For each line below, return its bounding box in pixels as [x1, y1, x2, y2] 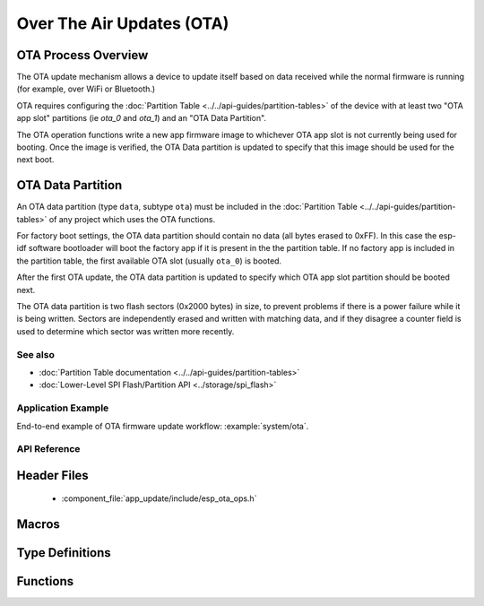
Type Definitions [16, 545, 111, 560]
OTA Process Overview [16, 48, 149, 63]
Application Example [16, 402, 109, 414]
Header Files [16, 467, 89, 483]
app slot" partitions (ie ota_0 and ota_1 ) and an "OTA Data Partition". [16, 113, 267, 124]
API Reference [16, 443, 81, 455]
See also [16, 348, 56, 360]
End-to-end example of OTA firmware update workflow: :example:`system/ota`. [16, 420, 309, 431]
